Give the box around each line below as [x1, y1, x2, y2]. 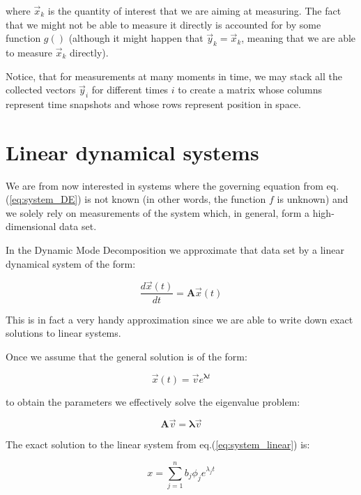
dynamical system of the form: [6, 256, 136, 271]
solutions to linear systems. [6, 326, 121, 340]
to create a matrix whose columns [178, 82, 322, 97]
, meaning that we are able [241, 31, 356, 45]
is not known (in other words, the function [84, 192, 266, 206]
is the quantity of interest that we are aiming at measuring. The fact [47, 3, 341, 17]
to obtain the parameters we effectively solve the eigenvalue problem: [6, 394, 300, 409]
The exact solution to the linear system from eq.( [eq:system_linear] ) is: [6, 437, 310, 452]
